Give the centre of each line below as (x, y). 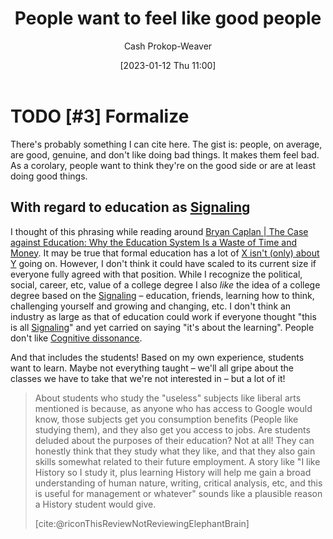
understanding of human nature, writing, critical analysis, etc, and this (178, 483)
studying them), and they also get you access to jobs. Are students (172, 429)
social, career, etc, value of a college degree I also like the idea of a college (165, 284)
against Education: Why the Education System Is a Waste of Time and (154, 242)
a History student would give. (95, 504)
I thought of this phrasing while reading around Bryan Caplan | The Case (159, 231)
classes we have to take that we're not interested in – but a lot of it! (148, 378)
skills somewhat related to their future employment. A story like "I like (177, 461)
